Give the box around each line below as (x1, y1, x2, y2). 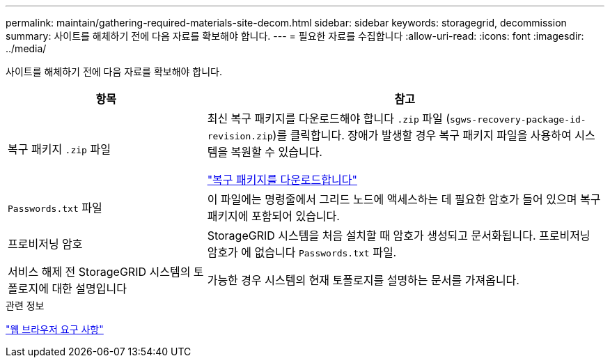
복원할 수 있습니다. (230, 145, 322, 159)
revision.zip (207, 131, 273, 141)
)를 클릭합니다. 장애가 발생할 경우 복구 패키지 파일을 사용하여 (272, 128, 572, 142)
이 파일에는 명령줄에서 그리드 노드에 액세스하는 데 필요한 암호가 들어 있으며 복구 (207, 192, 601, 206)
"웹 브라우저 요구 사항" (6, 323, 104, 335)
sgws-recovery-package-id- (450, 114, 586, 125)
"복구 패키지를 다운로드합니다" (207, 173, 357, 187)
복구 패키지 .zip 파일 (8, 142, 111, 156)
